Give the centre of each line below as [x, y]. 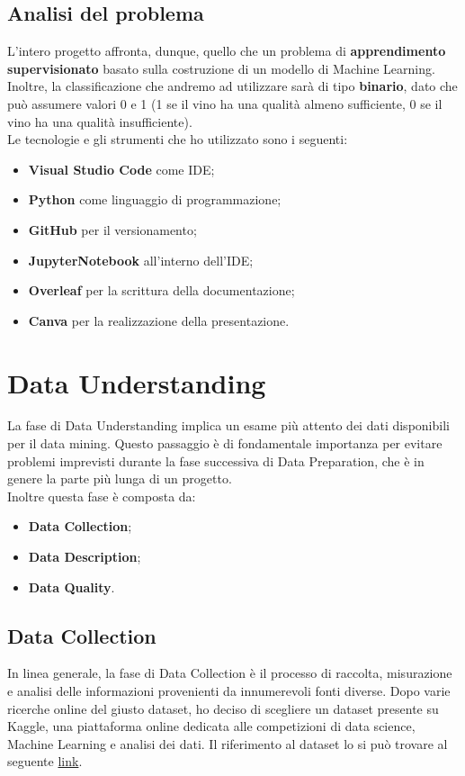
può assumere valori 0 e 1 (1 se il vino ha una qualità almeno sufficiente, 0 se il [225, 103]
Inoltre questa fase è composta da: [102, 496]
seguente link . [45, 761]
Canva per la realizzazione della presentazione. [159, 320]
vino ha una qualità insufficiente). [100, 121]
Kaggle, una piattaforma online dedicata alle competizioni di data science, [211, 726]
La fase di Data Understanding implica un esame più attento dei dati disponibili [228, 425]
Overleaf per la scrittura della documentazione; [161, 290]
